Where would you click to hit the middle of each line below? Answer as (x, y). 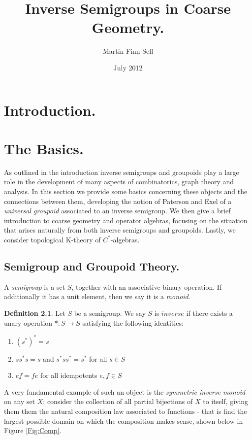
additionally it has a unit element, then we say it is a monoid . (97, 296)
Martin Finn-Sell (128, 51)
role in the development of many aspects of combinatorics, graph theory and (119, 182)
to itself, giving (226, 401)
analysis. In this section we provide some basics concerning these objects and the (126, 191)
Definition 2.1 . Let (35, 313)
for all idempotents (69, 375)
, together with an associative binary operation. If (147, 287)
